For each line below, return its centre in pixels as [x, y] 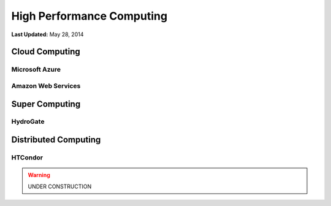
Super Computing [46, 104]
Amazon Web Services [46, 86]
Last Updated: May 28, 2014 [48, 34]
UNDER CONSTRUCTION [60, 186]
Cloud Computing [46, 52]
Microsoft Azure [36, 69]
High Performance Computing [89, 16]
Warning [39, 175]
